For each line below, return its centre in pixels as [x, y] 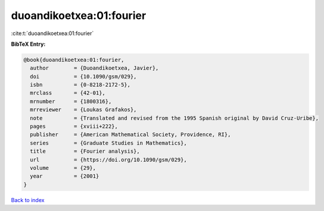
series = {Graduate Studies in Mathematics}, [108, 143]
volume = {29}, [63, 168]
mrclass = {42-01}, [68, 93]
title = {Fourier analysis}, [85, 151]
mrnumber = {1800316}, [71, 101]
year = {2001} [65, 176]
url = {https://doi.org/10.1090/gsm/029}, [108, 160]
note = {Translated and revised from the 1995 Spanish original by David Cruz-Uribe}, [174, 118]
